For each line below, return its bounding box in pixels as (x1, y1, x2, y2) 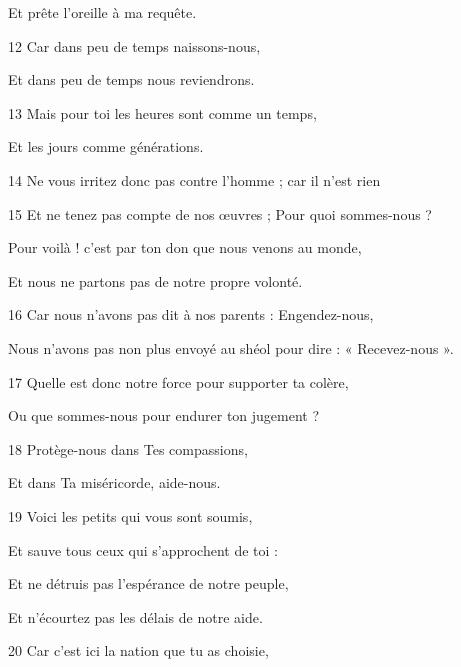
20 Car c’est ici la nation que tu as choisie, (8, 640, 269, 661)
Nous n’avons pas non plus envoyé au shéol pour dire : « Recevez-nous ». (8, 337, 454, 358)
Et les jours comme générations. (8, 136, 204, 157)
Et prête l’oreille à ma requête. (8, 2, 197, 22)
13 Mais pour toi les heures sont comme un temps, (8, 102, 317, 123)
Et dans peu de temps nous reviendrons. (8, 69, 255, 90)
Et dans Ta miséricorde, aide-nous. (8, 472, 221, 493)
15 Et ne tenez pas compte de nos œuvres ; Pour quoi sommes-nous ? (8, 203, 432, 224)
